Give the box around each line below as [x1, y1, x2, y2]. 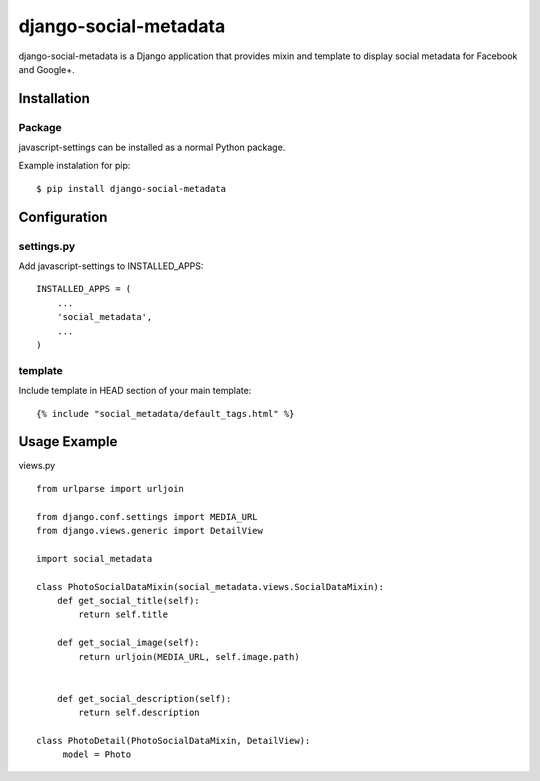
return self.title [78, 609, 169, 620]
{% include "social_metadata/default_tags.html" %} [36, 408, 295, 419]
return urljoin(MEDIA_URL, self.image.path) [78, 651, 300, 662]
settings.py [18, 239, 76, 253]
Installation [18, 90, 90, 107]
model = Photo [62, 749, 132, 760]
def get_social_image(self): [56, 637, 200, 649]
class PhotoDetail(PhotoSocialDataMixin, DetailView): [36, 735, 311, 746]
